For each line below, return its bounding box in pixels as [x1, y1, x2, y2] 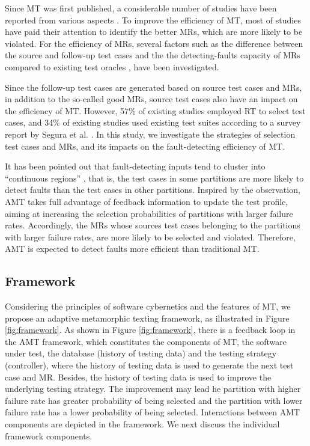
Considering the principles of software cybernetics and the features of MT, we [5, 300, 291, 313]
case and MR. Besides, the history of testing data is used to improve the [5, 370, 272, 383]
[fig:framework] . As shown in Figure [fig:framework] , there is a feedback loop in [5, 323, 296, 336]
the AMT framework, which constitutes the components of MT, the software [5, 335, 287, 347]
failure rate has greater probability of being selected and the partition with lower [5, 394, 303, 406]
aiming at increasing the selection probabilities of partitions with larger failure [5, 207, 293, 219]
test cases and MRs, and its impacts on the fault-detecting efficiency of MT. [5, 139, 285, 152]
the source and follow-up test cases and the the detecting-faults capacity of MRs [5, 49, 300, 61]
